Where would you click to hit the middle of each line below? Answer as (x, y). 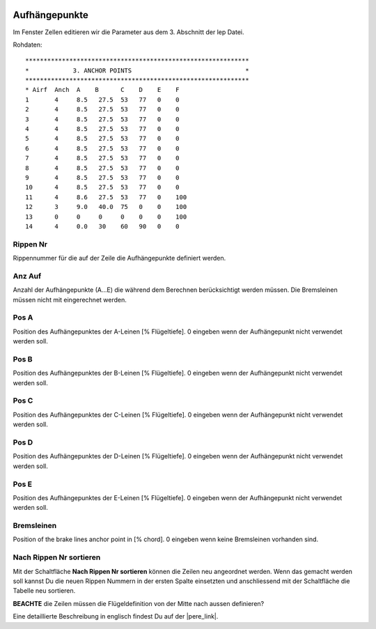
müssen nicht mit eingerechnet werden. (70, 300)
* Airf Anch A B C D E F (103, 90)
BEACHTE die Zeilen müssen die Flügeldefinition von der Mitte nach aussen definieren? (139, 603)
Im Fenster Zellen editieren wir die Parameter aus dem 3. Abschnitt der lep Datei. (128, 32)
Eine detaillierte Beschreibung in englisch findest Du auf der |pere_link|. (116, 616)
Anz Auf (27, 276)
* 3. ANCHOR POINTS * (138, 70)
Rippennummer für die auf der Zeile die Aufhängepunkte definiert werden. (119, 258)
